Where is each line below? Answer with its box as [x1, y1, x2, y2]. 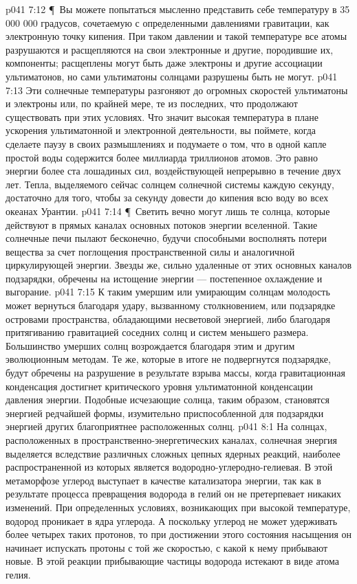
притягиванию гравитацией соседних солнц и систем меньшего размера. [6, 325, 309, 339]
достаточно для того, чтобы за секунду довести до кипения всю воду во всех [6, 190, 329, 205]
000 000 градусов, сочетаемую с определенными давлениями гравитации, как [6, 15, 329, 30]
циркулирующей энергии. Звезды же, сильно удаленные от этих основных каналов [6, 258, 352, 272]
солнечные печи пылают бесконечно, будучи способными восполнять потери [6, 231, 327, 245]
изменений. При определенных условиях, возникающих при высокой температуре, [6, 499, 351, 514]
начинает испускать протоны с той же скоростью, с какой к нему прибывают [6, 540, 328, 554]
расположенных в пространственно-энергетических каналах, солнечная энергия [6, 433, 338, 447]
